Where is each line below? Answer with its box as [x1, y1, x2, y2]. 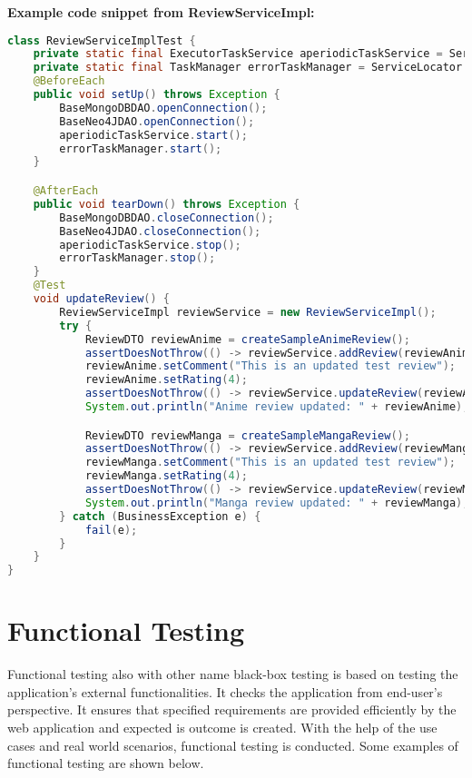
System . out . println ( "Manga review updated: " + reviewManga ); [84, 496, 469, 509]
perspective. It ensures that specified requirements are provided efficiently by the [7, 700, 457, 719]
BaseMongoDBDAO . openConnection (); [59, 101, 268, 114]
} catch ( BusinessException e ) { [59, 509, 261, 523]
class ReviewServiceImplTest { [7, 34, 196, 47]
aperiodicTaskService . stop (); [59, 238, 241, 251]
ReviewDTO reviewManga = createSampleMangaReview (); [84, 428, 410, 442]
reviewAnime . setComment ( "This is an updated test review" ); [84, 359, 457, 373]
